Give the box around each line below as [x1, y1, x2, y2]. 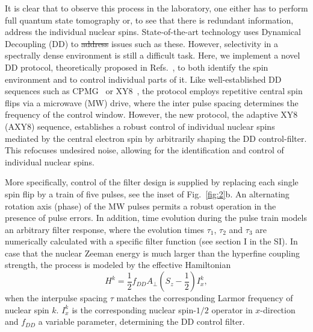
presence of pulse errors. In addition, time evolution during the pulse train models [5, 211, 307, 224]
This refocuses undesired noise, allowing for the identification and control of [5, 144, 284, 156]
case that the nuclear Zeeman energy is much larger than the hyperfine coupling [5, 246, 300, 259]
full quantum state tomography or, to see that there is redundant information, [5, 13, 294, 26]
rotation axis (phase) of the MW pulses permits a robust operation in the [5, 199, 276, 212]
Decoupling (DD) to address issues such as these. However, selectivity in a [5, 37, 278, 49]
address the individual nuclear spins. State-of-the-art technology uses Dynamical [5, 25, 301, 38]
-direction [260, 303, 296, 316]
